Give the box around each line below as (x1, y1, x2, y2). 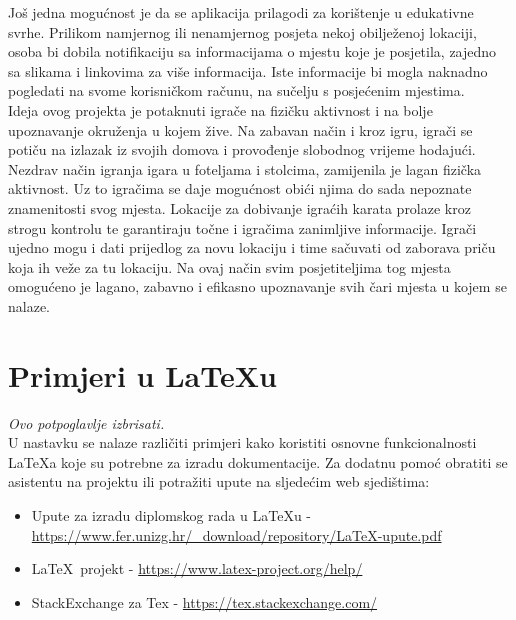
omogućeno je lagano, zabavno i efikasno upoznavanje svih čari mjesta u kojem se (8, 276, 507, 297)
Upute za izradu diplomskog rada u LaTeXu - (31, 505, 311, 525)
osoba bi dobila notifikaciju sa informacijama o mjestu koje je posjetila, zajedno (8, 41, 497, 62)
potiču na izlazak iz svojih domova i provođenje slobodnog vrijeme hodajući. (8, 139, 476, 160)
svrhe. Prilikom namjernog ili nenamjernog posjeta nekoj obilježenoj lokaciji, (8, 21, 477, 42)
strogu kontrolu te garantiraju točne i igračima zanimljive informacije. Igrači (8, 217, 477, 238)
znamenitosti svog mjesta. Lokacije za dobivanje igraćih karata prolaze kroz (8, 197, 471, 218)
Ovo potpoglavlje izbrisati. (8, 412, 165, 433)
